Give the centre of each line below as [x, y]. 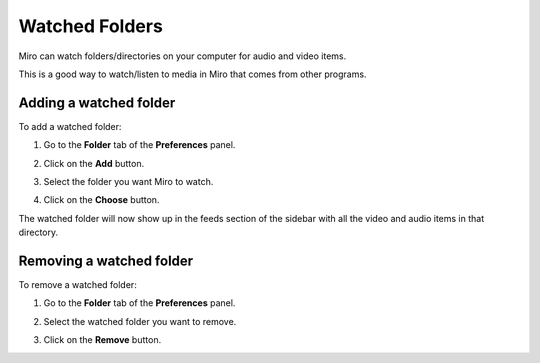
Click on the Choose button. [101, 200]
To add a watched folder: [70, 126]
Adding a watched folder [97, 102]
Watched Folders [91, 26]
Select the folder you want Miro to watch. [128, 182]
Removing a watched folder [106, 261]
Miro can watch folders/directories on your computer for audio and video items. [182, 56]
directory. [38, 232]
